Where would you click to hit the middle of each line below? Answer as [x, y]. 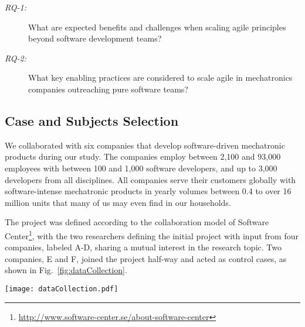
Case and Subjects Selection [92, 120]
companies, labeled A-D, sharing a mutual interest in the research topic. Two [143, 247]
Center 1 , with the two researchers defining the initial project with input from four [152, 235]
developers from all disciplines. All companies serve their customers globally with [150, 179]
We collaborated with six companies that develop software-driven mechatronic [145, 145]
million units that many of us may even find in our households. [118, 202]
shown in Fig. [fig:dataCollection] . [66, 270]
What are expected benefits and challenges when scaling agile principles [157, 27]
